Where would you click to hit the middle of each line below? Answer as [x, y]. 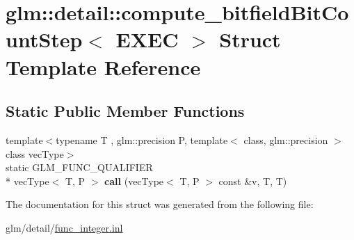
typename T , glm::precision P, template [142, 139]
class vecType [35, 153]
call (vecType [134, 181]
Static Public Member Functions [125, 111]
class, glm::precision [286, 139]
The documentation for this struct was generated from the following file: [160, 204]
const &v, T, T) [253, 181]
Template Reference [103, 66]
